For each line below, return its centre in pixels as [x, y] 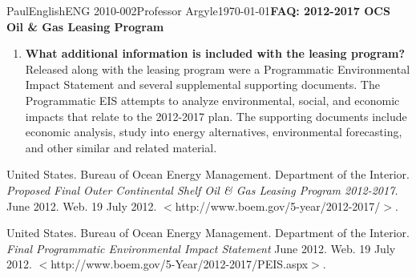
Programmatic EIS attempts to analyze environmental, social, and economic [212, 100]
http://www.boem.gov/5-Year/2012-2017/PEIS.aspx [180, 264]
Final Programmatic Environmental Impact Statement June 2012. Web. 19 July [201, 248]
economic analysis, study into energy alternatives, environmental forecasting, [214, 132]
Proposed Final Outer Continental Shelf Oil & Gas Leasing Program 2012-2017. [202, 189]
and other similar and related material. [121, 147]
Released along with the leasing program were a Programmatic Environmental [218, 68]
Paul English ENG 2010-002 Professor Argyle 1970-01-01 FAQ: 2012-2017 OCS [198, 10]
